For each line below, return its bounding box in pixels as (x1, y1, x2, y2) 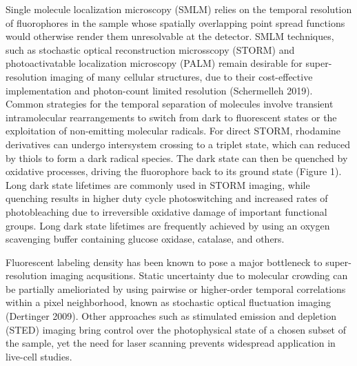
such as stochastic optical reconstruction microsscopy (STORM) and (6, 42, 295, 57)
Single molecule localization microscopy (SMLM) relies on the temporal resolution (6, 2, 352, 16)
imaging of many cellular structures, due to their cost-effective (50, 69, 313, 83)
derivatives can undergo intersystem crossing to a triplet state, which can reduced (6, 136, 350, 151)
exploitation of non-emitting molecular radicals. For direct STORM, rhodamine (6, 123, 341, 138)
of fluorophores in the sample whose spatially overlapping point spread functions (6, 15, 345, 30)
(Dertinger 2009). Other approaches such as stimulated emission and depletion (6, 309, 336, 323)
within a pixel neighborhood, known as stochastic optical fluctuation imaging (6, 295, 331, 309)
